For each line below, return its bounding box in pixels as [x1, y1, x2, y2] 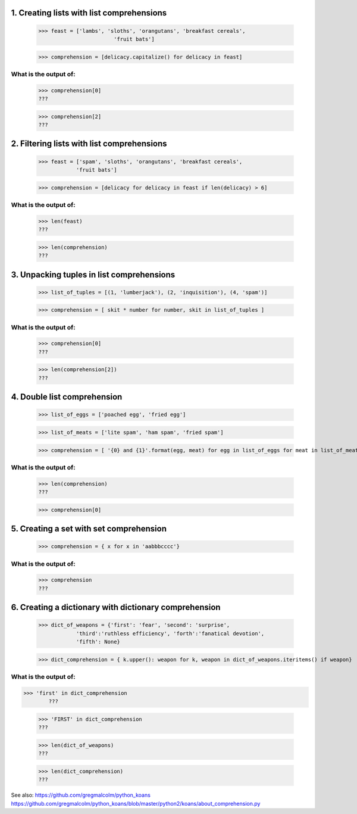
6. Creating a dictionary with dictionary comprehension [11, 602, 221, 613]
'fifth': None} [76, 638, 120, 645]
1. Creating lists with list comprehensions [11, 8, 167, 18]
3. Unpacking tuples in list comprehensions [11, 269, 176, 279]
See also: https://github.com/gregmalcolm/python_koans [11, 791, 151, 799]
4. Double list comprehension [11, 392, 123, 402]
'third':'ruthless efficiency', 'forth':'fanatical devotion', [76, 630, 265, 637]
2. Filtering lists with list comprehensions [11, 139, 167, 149]
